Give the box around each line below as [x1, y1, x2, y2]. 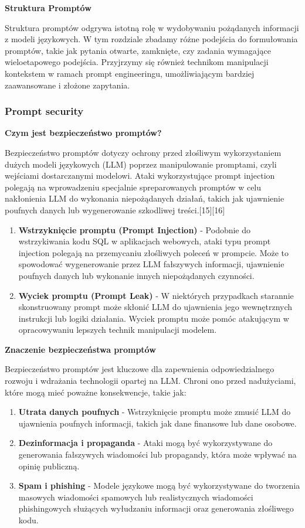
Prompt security [5, 104, 84, 118]
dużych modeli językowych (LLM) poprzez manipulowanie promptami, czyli [5, 158, 277, 170]
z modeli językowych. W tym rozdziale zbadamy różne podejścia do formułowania [5, 33, 298, 45]
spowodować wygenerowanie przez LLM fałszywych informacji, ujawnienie [18, 258, 284, 270]
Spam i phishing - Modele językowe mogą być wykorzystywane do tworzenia [18, 479, 300, 492]
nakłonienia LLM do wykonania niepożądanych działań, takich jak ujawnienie [5, 192, 284, 205]
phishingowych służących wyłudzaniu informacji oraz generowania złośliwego [18, 502, 294, 515]
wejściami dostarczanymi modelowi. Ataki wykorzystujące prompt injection [5, 169, 275, 182]
